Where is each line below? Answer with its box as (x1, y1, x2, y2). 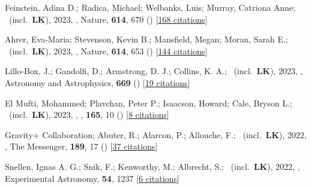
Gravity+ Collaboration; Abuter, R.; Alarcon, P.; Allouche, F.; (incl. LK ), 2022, (5, 128, 307, 141)
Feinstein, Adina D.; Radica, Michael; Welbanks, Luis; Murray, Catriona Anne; (5, 1, 295, 13)
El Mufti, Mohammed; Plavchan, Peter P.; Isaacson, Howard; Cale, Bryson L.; (5, 96, 292, 109)
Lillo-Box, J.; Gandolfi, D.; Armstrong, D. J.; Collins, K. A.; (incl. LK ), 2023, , (5, 65, 303, 77)
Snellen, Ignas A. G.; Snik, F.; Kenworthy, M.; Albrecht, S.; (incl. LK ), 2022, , (5, 160, 300, 172)
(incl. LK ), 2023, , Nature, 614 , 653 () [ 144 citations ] (8, 44, 208, 57)
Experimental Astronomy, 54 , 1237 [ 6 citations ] (5, 172, 180, 184)
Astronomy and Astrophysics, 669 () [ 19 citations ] (5, 76, 190, 89)
